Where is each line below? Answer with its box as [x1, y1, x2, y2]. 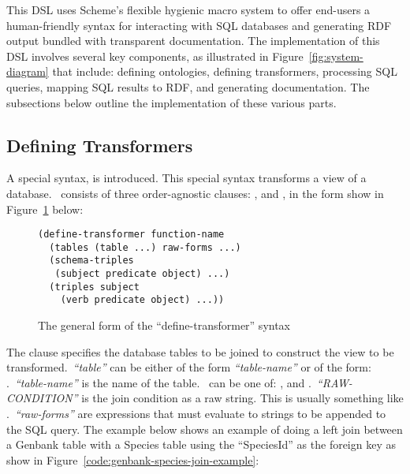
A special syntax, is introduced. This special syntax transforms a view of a [6, 170, 367, 186]
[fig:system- [308, 47, 363, 64]
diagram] [6, 63, 49, 80]
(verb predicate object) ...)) [60, 294, 225, 306]
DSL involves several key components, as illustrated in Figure [6, 47, 304, 64]
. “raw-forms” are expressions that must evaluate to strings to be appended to [6, 405, 386, 422]
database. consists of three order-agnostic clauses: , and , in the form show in [6, 185, 384, 201]
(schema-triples [49, 255, 134, 267]
